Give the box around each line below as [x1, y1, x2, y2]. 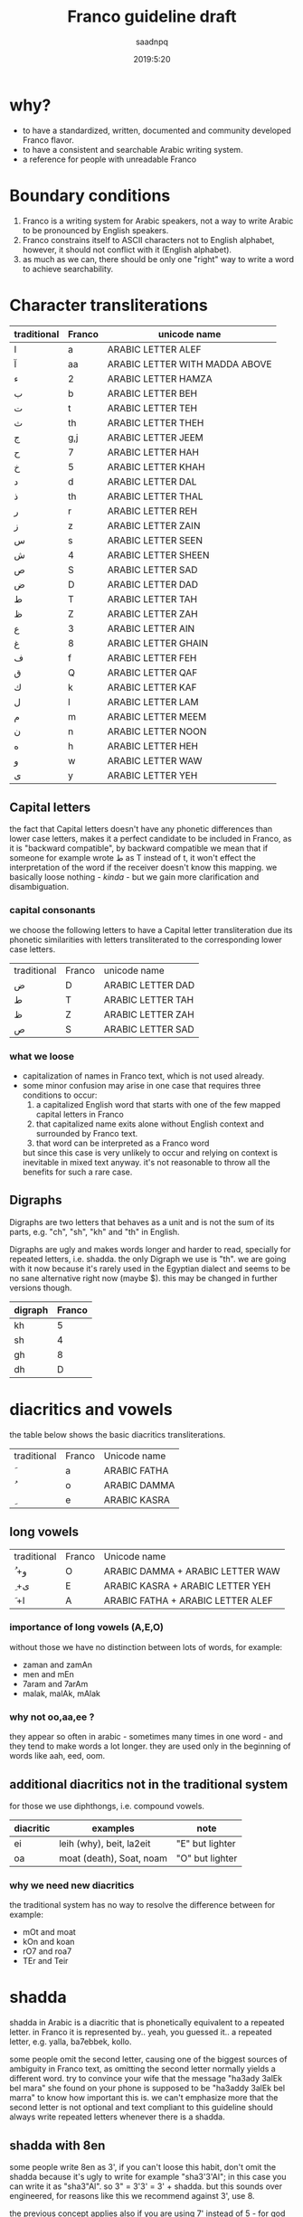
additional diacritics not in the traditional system [9, 1777, 289, 1792]
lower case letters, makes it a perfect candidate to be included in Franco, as [9, 834, 292, 844]
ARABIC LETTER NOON [107, 725, 207, 738]
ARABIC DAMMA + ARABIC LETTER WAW [103, 1564, 280, 1577]
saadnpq [135, 36, 169, 47]
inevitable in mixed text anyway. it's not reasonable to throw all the [22, 1156, 270, 1167]
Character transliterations [9, 295, 208, 316]
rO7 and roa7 [22, 1946, 72, 1957]
